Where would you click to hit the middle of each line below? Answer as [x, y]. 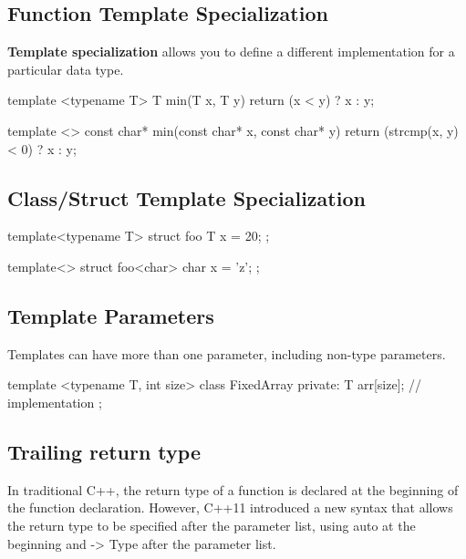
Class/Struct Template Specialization [186, 197]
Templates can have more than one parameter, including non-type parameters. [227, 353]
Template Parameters [111, 315]
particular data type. [66, 69]
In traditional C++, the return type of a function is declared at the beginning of [233, 489]
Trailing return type [104, 451]
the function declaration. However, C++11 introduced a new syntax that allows [230, 507]
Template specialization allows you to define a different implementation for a [231, 52]
